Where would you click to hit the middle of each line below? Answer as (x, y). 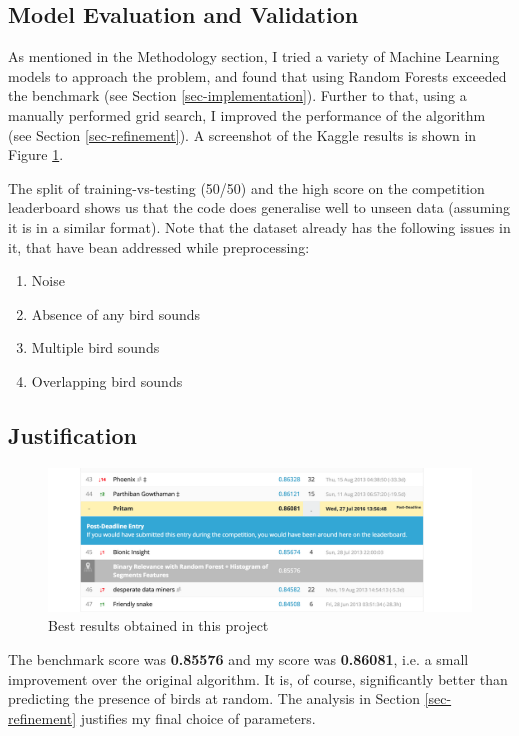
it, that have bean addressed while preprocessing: (159, 246)
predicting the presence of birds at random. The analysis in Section (214, 698)
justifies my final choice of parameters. (198, 717)
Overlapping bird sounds (107, 380)
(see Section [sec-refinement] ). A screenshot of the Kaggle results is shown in (242, 134)
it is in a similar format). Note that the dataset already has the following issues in (259, 226)
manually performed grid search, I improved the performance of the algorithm (247, 114)
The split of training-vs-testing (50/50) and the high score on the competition (246, 187)
